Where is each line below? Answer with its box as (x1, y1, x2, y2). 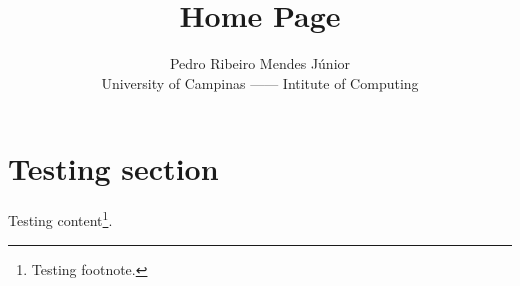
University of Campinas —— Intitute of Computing (101, 72, 419, 93)
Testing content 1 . (8, 207, 113, 230)
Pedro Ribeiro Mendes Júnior (169, 53, 351, 74)
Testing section (8, 148, 219, 189)
